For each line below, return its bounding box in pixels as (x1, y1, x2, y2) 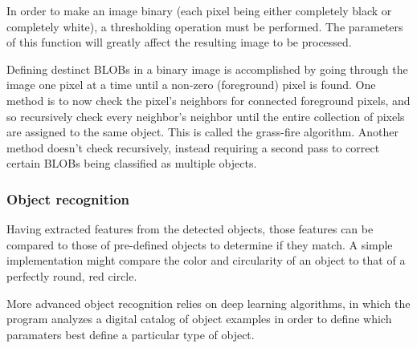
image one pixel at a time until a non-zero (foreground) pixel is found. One (6, 76, 376, 93)
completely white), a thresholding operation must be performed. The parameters (6, 18, 403, 34)
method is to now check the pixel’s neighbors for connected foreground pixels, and (6, 91, 411, 108)
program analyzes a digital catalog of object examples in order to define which (6, 310, 392, 327)
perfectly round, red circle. (6, 267, 137, 284)
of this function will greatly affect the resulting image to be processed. (6, 34, 352, 51)
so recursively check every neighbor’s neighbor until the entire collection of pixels (6, 107, 405, 124)
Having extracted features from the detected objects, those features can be (6, 221, 374, 237)
